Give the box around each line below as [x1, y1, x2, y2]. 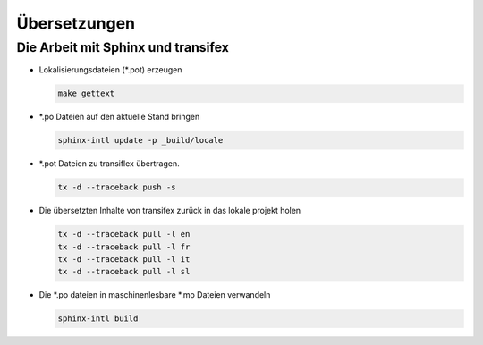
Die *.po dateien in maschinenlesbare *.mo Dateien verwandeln [38, 290, 271, 300]
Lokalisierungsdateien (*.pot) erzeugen [38, 64, 182, 75]
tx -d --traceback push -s [57, 182, 176, 192]
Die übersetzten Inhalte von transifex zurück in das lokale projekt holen [38, 206, 301, 216]
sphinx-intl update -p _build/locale [57, 135, 224, 146]
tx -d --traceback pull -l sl [57, 266, 191, 277]
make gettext [57, 88, 115, 98]
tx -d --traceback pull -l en [57, 229, 191, 240]
